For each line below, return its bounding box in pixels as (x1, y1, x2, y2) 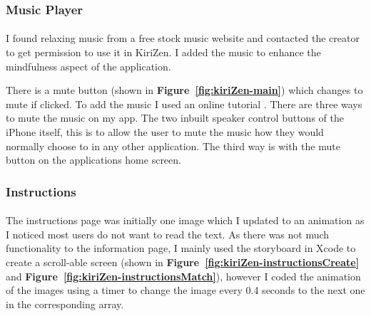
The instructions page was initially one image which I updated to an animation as (6, 213, 365, 228)
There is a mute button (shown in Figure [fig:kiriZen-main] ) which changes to (6, 83, 363, 98)
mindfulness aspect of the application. (6, 58, 171, 73)
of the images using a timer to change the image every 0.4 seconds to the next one (6, 283, 365, 297)
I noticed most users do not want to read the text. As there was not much (6, 226, 330, 241)
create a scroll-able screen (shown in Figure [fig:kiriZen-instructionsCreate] (6, 255, 360, 269)
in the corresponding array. (6, 296, 124, 311)
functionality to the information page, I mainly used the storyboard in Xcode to (6, 241, 356, 256)
